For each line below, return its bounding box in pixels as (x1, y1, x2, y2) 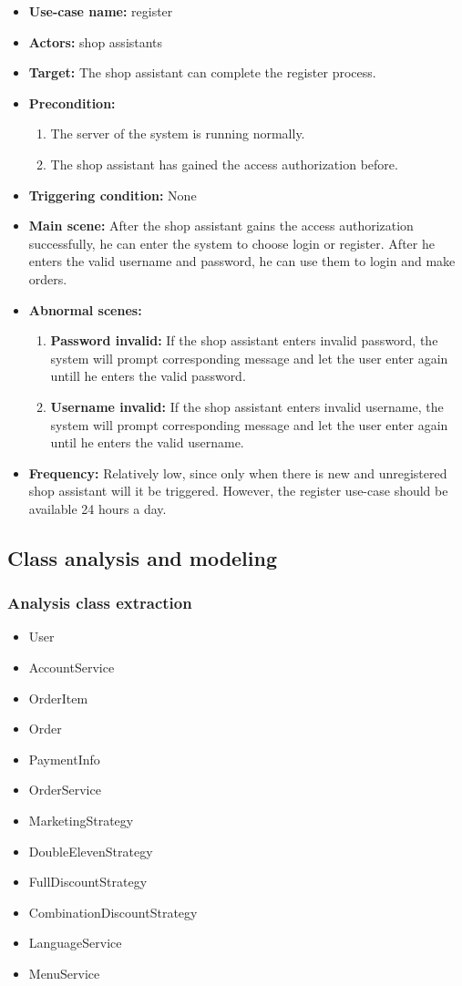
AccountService (28, 658, 115, 677)
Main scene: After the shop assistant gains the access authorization (28, 216, 414, 235)
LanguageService (28, 933, 122, 952)
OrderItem (28, 688, 88, 707)
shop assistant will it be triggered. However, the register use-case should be (28, 481, 448, 500)
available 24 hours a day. (28, 498, 167, 518)
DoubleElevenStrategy (28, 841, 153, 860)
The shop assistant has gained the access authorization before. (50, 154, 398, 173)
